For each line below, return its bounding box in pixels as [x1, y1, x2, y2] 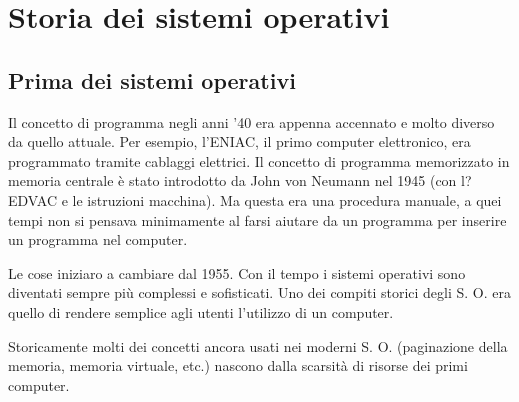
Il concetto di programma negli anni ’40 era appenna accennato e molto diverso [8, 111, 495, 132]
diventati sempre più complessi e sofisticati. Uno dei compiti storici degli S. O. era [8, 282, 511, 303]
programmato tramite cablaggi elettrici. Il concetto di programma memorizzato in [8, 150, 510, 171]
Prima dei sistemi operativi [8, 64, 296, 95]
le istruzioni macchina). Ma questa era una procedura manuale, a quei [72, 189, 502, 210]
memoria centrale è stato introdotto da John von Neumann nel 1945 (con [8, 170, 457, 191]
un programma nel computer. [8, 229, 188, 250]
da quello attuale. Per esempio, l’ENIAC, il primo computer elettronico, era [8, 131, 471, 152]
